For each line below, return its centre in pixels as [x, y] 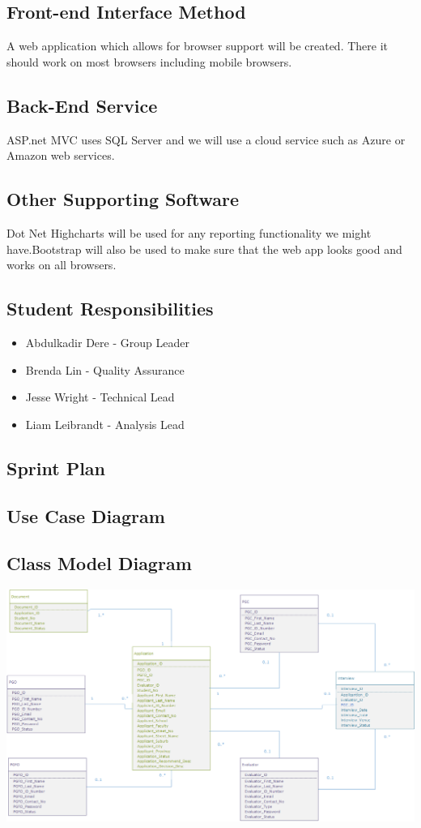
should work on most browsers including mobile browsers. [149, 61]
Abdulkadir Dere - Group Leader [107, 342]
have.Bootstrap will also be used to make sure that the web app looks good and [204, 249]
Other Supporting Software [123, 199]
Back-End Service [82, 105]
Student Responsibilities [110, 309]
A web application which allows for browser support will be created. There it [198, 46]
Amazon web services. [61, 155]
